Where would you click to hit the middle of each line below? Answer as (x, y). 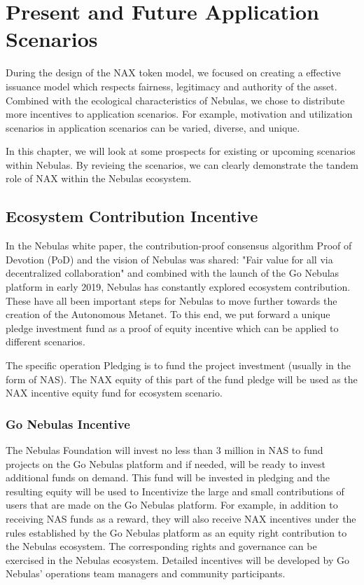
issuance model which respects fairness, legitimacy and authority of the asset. (171, 86)
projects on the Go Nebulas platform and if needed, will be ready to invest (166, 463)
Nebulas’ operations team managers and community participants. (146, 573)
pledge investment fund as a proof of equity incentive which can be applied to (172, 328)
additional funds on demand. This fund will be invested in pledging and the (168, 477)
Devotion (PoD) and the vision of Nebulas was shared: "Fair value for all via (169, 259)
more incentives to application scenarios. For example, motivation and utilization (179, 114)
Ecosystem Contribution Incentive (132, 216)
